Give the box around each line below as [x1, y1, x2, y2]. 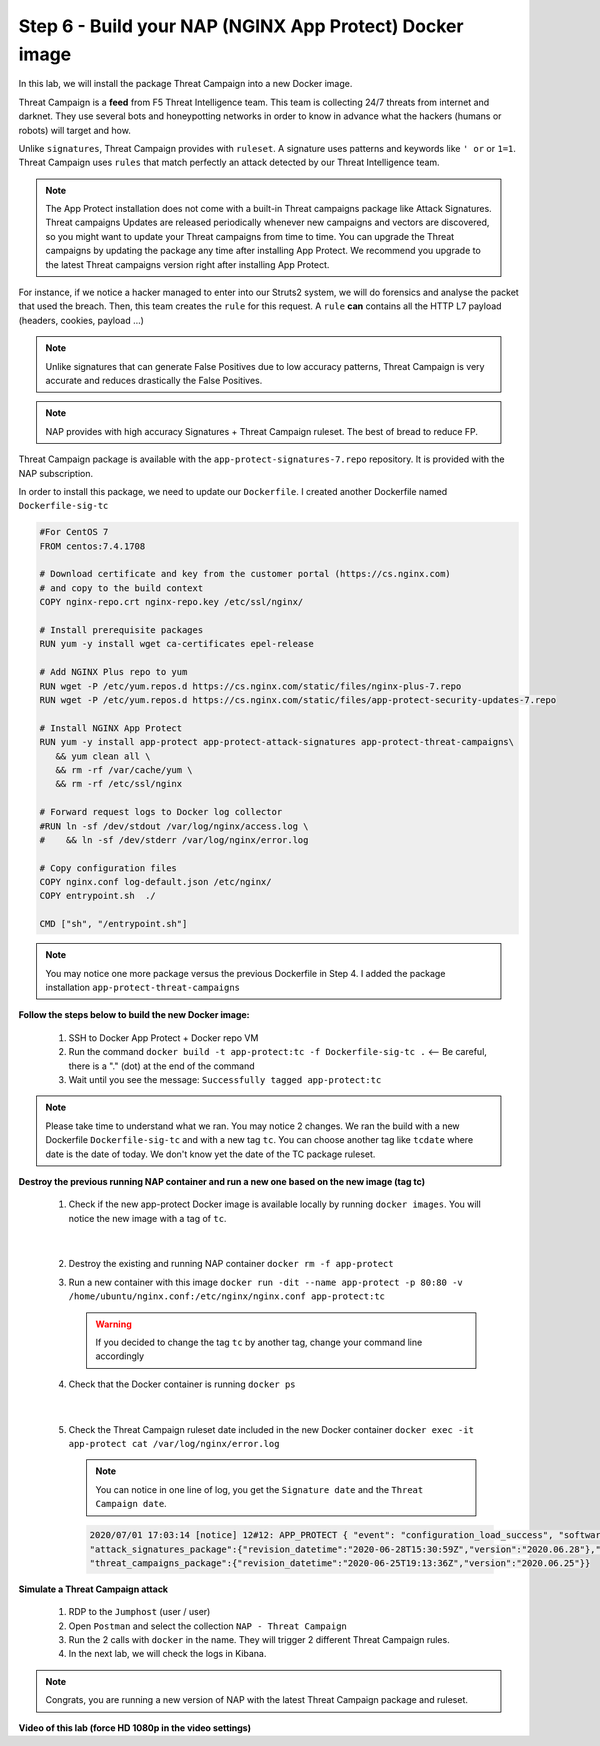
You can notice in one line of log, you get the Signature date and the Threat [95, 1483, 424, 1495]
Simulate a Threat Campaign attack [18, 1583, 169, 1595]
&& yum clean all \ [55, 750, 151, 762]
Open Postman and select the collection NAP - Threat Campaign [68, 1620, 347, 1632]
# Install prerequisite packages [39, 625, 204, 636]
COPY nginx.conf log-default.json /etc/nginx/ [39, 876, 272, 888]
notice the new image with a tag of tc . [68, 1212, 227, 1224]
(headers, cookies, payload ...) [18, 314, 145, 326]
